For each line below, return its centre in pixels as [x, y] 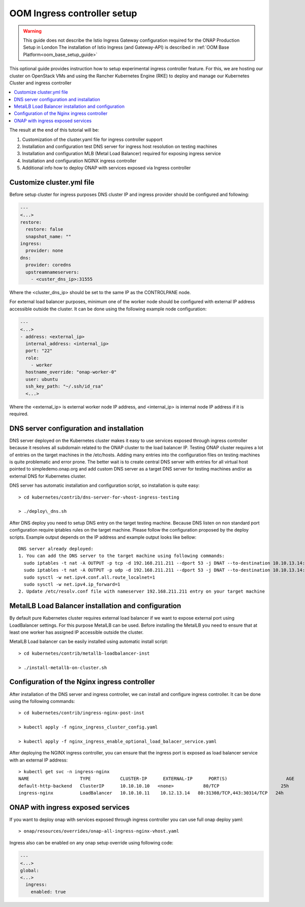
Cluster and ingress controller [40, 83]
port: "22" [39, 351]
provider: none [44, 251]
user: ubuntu [42, 379]
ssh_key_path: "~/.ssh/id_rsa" [65, 386]
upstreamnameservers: [53, 272]
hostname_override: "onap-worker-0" [71, 372]
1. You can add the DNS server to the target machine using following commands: [122, 556]
